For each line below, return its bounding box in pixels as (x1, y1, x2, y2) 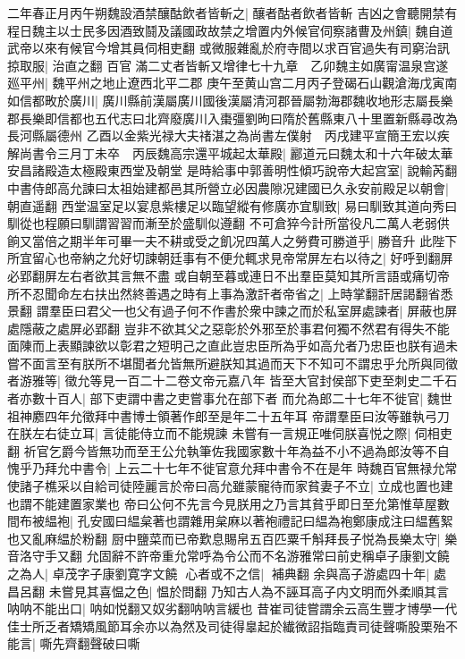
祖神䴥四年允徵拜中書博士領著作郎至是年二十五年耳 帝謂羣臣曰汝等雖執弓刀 (7, 406, 450, 425)
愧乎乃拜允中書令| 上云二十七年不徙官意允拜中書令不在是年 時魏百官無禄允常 (7, 459, 458, 477)
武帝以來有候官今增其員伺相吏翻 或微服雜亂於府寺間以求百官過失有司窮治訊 (7, 38, 450, 57)
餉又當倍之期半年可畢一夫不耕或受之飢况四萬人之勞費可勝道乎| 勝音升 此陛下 (7, 231, 458, 249)
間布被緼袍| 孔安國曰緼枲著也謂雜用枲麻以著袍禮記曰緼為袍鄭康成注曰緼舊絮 (7, 511, 453, 530)
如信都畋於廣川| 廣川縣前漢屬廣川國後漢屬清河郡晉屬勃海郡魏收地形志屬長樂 (7, 90, 453, 109)
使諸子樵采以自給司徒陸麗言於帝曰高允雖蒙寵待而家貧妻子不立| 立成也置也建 (7, 477, 453, 495)
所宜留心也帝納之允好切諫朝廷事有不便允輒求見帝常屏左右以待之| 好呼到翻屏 (7, 249, 453, 267)
